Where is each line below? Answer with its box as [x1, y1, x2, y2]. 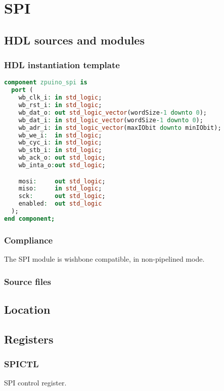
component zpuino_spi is [4, 79, 87, 86]
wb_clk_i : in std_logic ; [18, 94, 102, 102]
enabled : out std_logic [18, 200, 102, 208]
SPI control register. [4, 377, 67, 388]
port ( [11, 86, 33, 94]
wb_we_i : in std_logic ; [18, 131, 102, 139]
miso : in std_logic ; [18, 185, 102, 192]
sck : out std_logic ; [18, 192, 106, 200]
